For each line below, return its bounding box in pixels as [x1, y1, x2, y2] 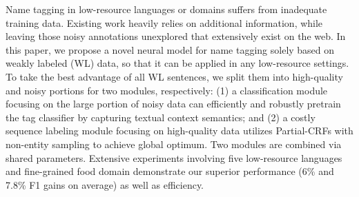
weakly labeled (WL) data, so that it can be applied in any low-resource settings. [6, 56, 349, 70]
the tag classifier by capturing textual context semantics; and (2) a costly [6, 110, 316, 124]
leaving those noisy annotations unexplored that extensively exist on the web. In [6, 29, 346, 43]
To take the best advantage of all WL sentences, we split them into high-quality [6, 69, 343, 83]
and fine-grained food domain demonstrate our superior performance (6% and [6, 164, 334, 178]
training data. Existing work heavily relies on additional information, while [6, 15, 323, 30]
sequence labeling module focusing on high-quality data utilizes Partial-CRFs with [6, 123, 353, 138]
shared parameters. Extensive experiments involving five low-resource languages [6, 150, 342, 165]
